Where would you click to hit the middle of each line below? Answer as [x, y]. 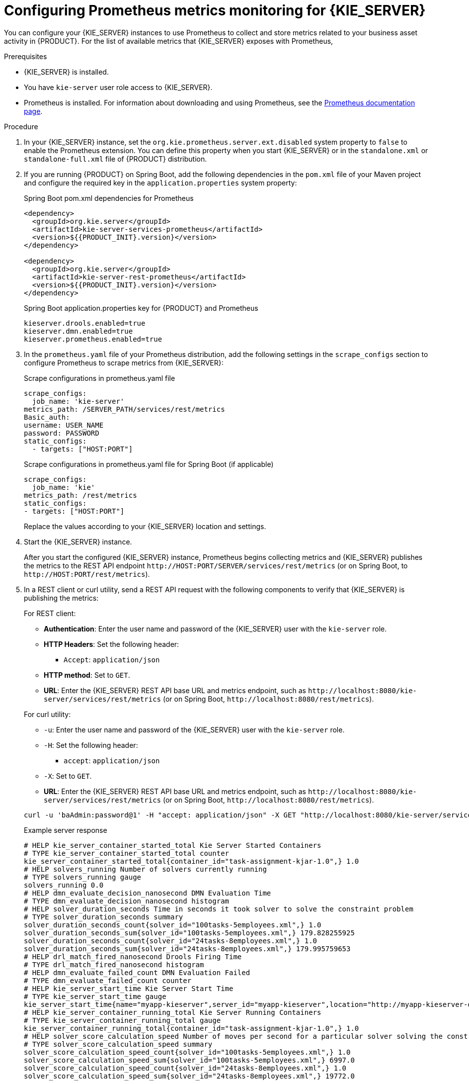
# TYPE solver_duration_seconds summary [104, 917]
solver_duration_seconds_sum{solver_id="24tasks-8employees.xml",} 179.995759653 [187, 948]
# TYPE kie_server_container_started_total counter [127, 853]
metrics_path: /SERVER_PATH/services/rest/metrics [124, 409]
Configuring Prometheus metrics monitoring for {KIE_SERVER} [215, 10]
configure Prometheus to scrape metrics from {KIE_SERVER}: [124, 362]
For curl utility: [47, 714]
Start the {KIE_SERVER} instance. [78, 542]
